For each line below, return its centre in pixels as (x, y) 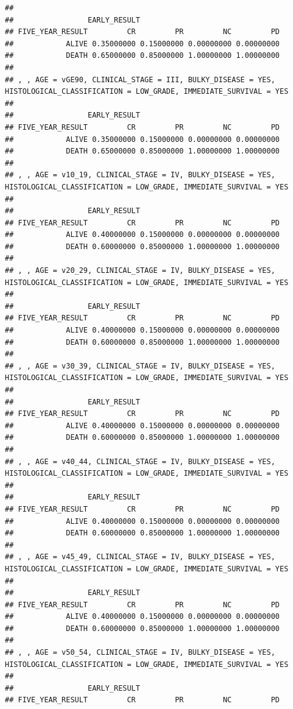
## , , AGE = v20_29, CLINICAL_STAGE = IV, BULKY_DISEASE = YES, (140, 271)
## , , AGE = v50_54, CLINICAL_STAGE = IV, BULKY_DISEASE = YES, (140, 653)
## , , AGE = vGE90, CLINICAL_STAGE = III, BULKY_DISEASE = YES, (140, 79)
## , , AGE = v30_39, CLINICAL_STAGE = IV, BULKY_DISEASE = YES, (140, 366)
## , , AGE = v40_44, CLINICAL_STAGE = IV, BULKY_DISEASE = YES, (140, 461)
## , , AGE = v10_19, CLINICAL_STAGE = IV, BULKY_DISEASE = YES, (140, 175)
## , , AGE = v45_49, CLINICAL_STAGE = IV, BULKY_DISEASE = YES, (140, 557)
